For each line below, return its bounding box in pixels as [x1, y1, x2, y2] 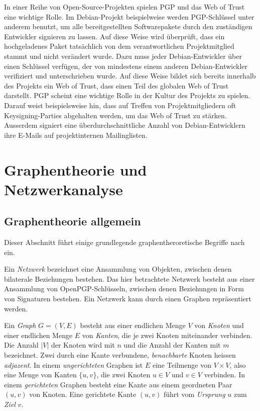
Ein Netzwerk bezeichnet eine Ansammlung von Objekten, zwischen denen [4, 264, 232, 274]
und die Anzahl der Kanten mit [123, 340, 221, 350]
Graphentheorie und [4, 159, 147, 180]
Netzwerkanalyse [4, 179, 123, 199]
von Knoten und [194, 320, 244, 331]
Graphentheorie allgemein [4, 213, 141, 229]
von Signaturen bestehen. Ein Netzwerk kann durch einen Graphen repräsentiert [4, 293, 251, 304]
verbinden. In [204, 369, 245, 380]
